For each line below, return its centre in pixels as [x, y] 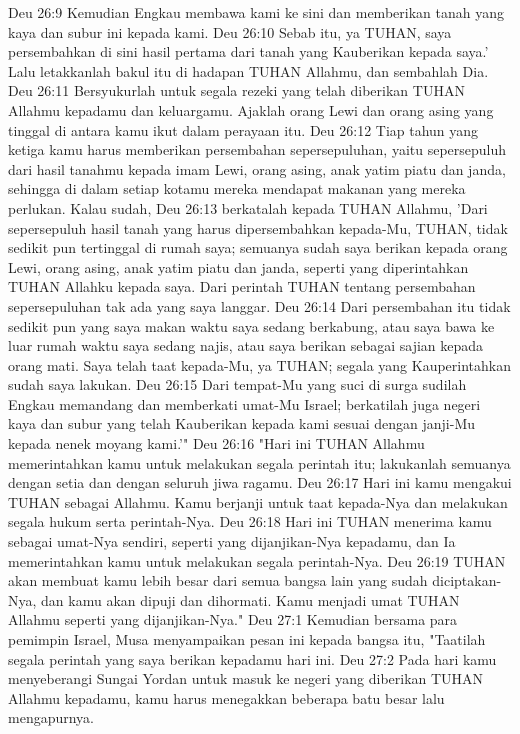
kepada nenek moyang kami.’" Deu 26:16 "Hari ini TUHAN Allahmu [216, 443]
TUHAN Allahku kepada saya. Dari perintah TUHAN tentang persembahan [242, 286]
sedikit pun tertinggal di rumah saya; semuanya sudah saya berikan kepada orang [258, 247]
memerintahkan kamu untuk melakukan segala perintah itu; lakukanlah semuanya [259, 462]
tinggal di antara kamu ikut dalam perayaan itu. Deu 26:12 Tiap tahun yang [243, 129]
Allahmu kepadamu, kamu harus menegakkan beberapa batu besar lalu [226, 697]
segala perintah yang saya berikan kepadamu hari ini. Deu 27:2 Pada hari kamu [252, 658]
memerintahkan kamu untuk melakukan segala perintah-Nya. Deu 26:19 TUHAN [257, 560]
